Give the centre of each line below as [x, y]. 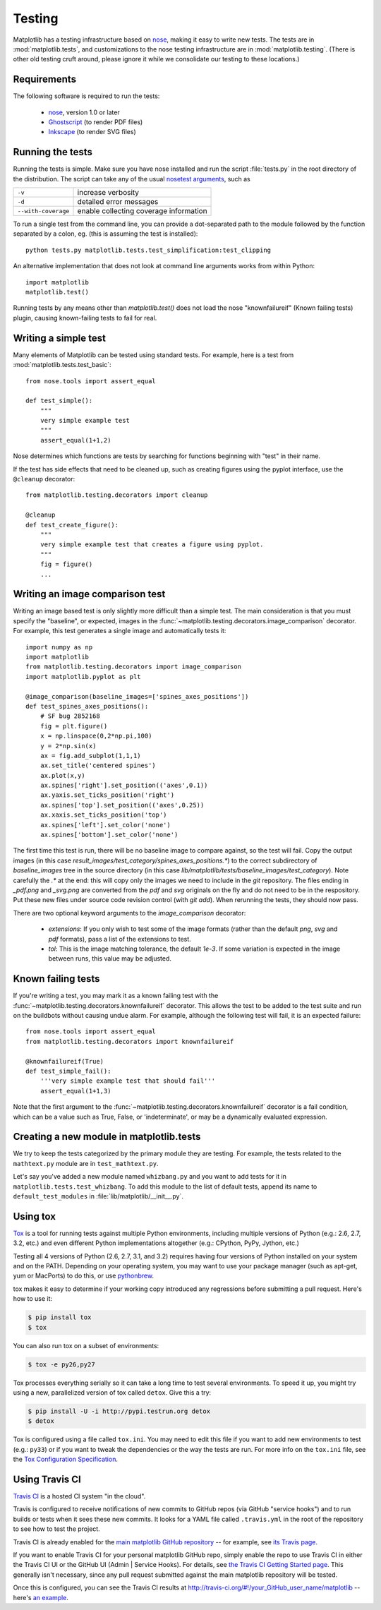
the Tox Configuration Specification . [65, 1459]
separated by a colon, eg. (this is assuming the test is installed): [105, 234]
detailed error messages [118, 202]
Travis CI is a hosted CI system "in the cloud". [79, 1496]
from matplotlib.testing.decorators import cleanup [117, 495]
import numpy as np [59, 647]
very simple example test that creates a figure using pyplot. [152, 545]
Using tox [35, 1216]
